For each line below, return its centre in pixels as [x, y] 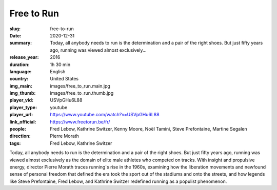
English [58, 71]
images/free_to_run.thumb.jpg [82, 93]
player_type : [23, 107]
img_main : [21, 86]
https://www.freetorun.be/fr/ [80, 122]
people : [18, 129]
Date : [15, 35]
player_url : [21, 115]
